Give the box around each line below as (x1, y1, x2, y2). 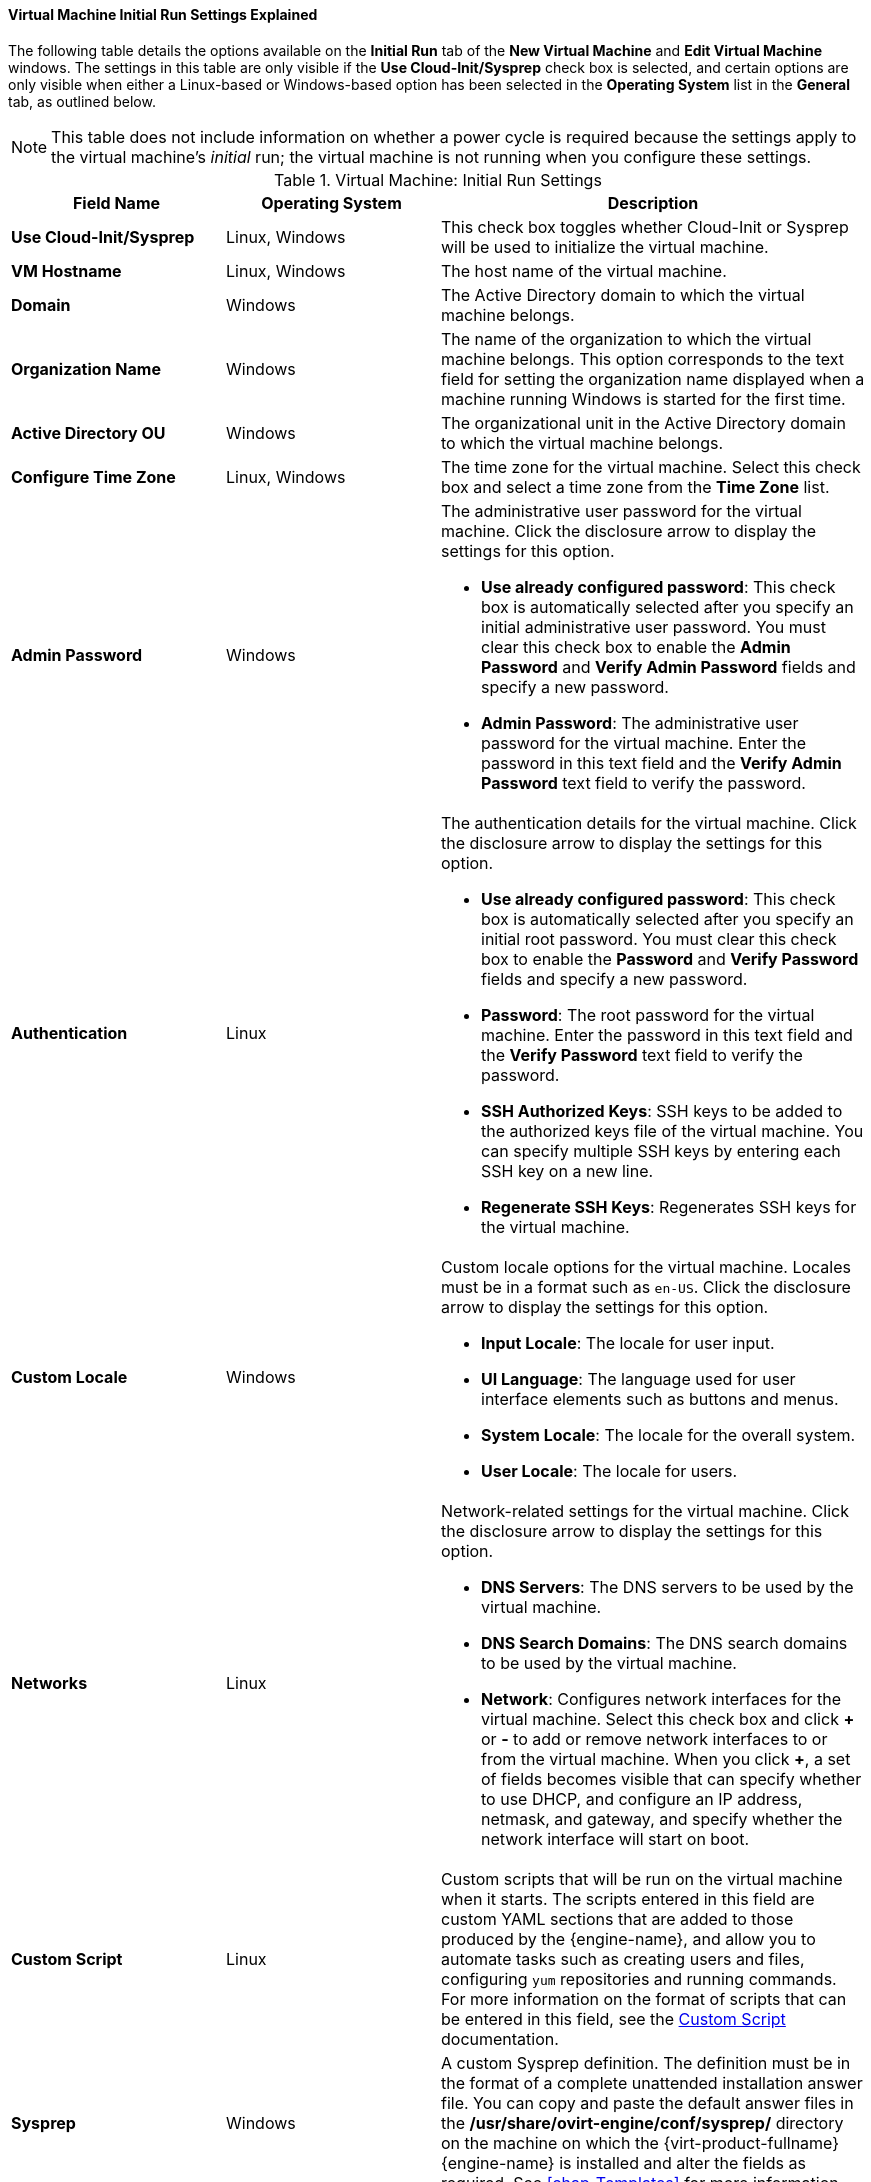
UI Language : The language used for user (481, 1368, 796, 1389)
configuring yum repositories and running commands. (441, 1968, 837, 1989)
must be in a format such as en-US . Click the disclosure (441, 1276, 851, 1297)
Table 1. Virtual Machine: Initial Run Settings (274, 169, 602, 190)
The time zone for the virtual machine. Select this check (441, 456, 861, 477)
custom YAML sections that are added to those (441, 1908, 794, 1929)
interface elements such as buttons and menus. (481, 1388, 839, 1409)
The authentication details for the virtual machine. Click (441, 812, 857, 833)
